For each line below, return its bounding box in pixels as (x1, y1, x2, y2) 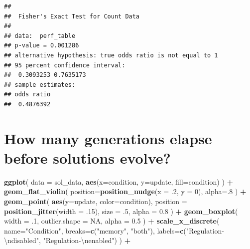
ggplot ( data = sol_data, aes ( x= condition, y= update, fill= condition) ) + (4, 176, 234, 187)
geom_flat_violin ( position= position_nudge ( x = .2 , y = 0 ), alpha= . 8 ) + (4, 186, 247, 197)
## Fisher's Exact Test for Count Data (4, 12, 140, 20)
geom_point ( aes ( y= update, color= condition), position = (4, 196, 187, 207)
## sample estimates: (4, 81, 76, 88)
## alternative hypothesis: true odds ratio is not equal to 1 (4, 51, 218, 59)
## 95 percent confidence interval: (4, 61, 125, 69)
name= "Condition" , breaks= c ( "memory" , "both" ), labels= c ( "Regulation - (4, 225, 224, 236)
